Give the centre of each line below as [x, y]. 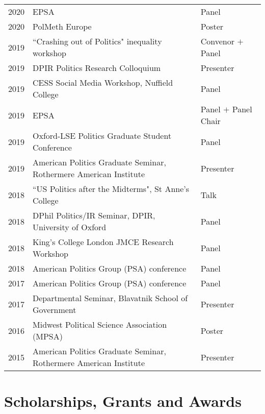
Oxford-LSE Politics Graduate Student [102, 136]
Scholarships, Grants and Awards [123, 401]
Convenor [217, 41]
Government [55, 310]
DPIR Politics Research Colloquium [97, 68]
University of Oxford [70, 227]
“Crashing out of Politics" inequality [97, 41]
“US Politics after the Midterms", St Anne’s [111, 189]
